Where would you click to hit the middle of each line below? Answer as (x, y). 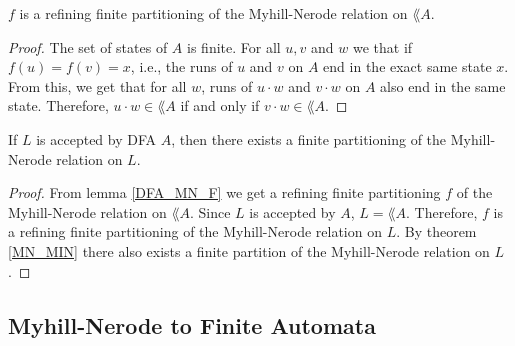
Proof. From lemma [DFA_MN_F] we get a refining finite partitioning (224, 192)
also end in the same (443, 85)
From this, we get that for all (97, 85)
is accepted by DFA (96, 138)
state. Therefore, (58, 105)
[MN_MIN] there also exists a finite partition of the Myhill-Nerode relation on (249, 250)
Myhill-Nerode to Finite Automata (192, 324)
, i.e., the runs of (181, 66)
